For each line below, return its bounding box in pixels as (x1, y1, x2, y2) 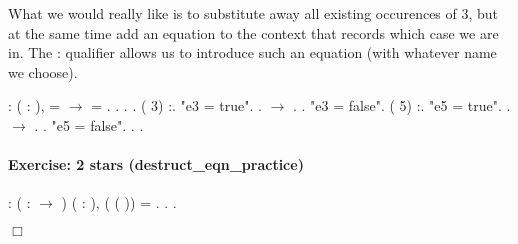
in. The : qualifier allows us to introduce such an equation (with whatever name (8, 42, 497, 63)
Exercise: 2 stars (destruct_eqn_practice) (8, 154, 304, 175)
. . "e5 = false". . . (34, 114, 144, 135)
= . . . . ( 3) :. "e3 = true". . (91, 95, 262, 116)
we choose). (8, 61, 78, 82)
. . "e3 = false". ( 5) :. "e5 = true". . (292, 95, 511, 116)
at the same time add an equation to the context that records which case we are (8, 22, 499, 43)
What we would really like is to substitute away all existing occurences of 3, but (8, 3, 499, 23)
